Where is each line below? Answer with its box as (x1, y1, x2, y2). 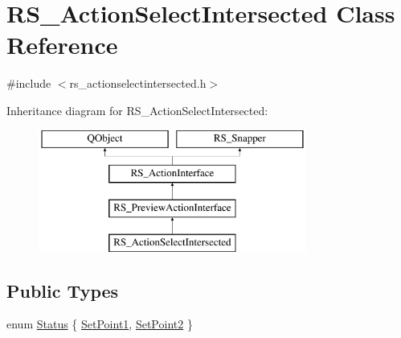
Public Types (6, 278, 119, 303)
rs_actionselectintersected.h (69, 75, 207, 92)
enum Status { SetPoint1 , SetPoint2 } (6, 315, 193, 332)
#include (6, 75, 51, 92)
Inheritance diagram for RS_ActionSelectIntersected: (6, 101, 268, 118)
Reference (6, 28, 118, 61)
